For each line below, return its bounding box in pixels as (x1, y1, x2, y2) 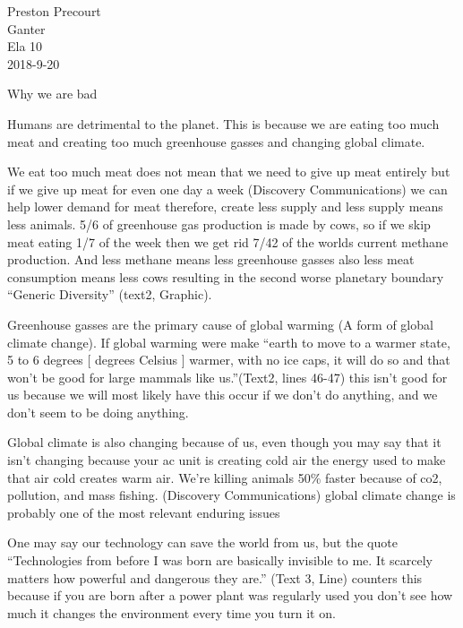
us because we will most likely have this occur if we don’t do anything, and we (7, 385, 438, 404)
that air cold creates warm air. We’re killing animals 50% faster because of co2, (7, 468, 442, 486)
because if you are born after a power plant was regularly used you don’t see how (7, 586, 453, 605)
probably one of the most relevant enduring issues (7, 503, 280, 521)
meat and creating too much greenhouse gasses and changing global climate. (7, 132, 425, 151)
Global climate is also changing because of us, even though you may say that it (7, 433, 442, 452)
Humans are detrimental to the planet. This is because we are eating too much (7, 114, 440, 133)
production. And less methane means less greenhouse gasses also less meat (7, 250, 415, 269)
